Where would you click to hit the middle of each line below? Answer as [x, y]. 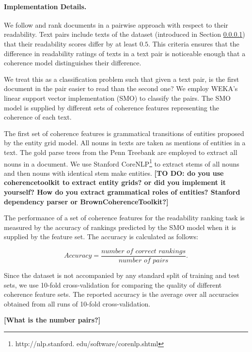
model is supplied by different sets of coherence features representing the [111, 107]
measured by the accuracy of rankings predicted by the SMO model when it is [120, 227]
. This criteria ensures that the [194, 43]
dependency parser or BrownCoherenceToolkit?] [86, 201]
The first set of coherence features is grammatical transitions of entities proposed [124, 133]
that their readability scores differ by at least [71, 43]
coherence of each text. [38, 117]
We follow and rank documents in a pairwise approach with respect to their [116, 24]
